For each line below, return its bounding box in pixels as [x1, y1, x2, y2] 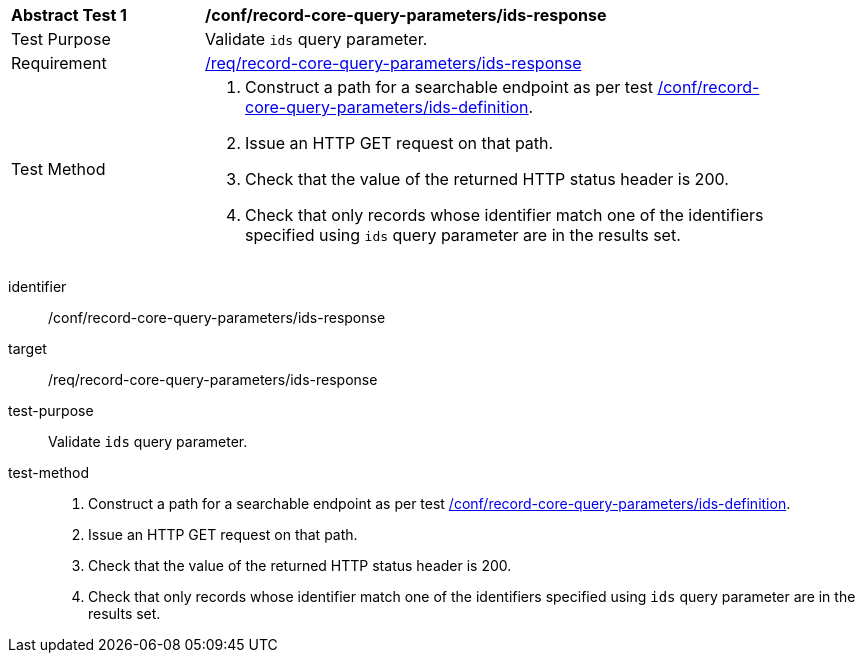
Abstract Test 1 [11, 5, 127, 25]
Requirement [11, 53, 107, 73]
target [8, 340, 47, 357]
